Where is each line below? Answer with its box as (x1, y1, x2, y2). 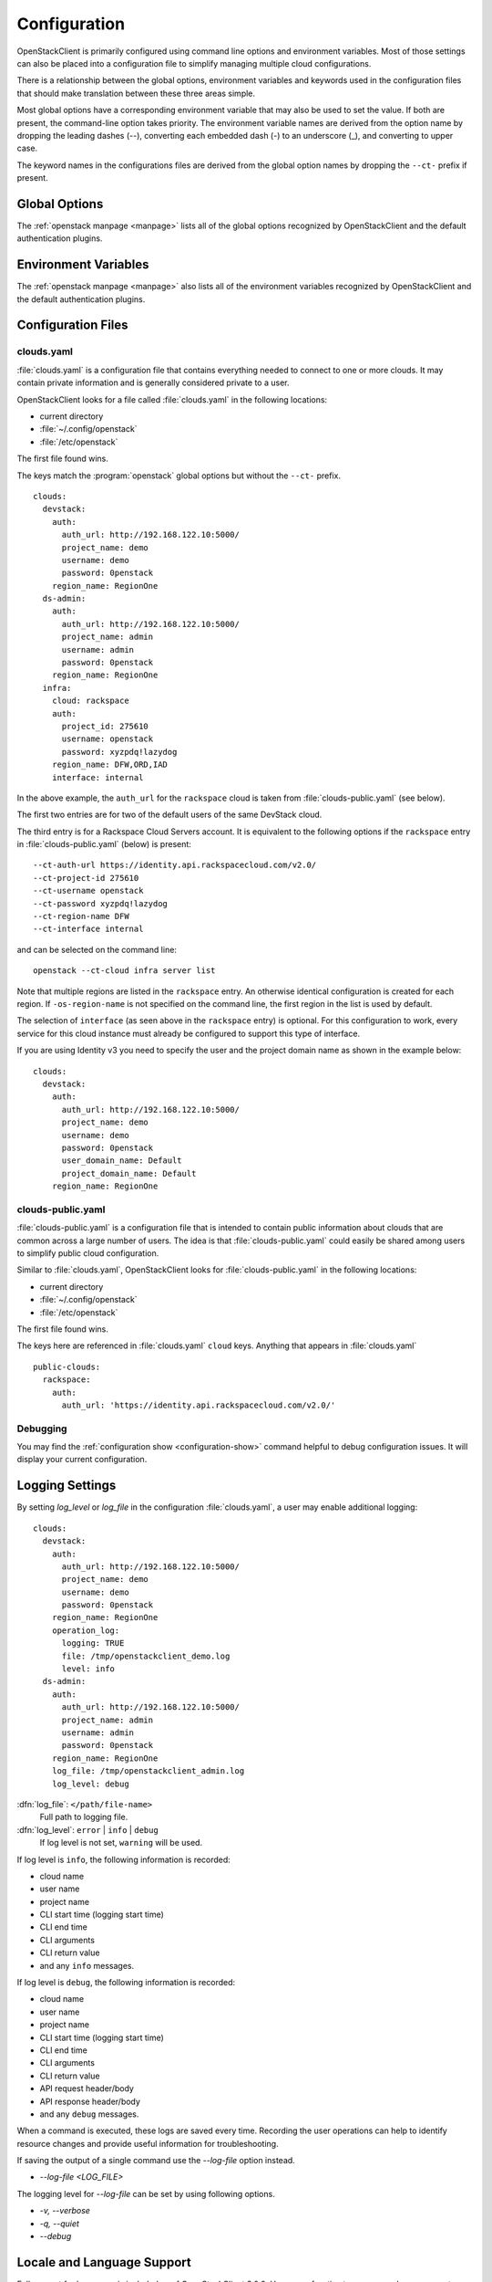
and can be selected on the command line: (16, 944, 178, 955)
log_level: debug (51, 1778, 129, 1789)
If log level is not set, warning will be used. (39, 1837, 203, 1848)
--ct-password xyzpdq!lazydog (33, 898, 169, 908)
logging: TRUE (61, 1638, 125, 1649)
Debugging (16, 1422, 67, 1435)
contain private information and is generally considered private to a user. (16, 377, 290, 388)
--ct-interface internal (33, 924, 144, 935)
